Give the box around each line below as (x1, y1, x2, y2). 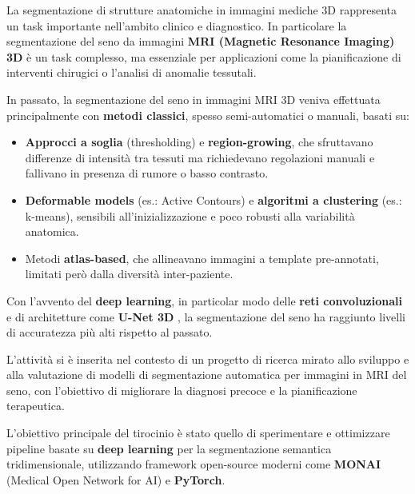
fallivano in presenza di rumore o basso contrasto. (25, 165, 269, 181)
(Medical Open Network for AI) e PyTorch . (6, 471, 225, 488)
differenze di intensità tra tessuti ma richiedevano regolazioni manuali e (25, 149, 375, 165)
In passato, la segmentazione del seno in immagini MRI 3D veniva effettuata (6, 90, 381, 107)
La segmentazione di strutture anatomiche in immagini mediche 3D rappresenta (6, 2, 397, 18)
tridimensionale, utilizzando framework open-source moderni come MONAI (6, 456, 381, 472)
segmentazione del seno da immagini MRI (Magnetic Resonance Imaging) (6, 33, 395, 50)
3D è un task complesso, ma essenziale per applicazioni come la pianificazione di (6, 48, 401, 65)
